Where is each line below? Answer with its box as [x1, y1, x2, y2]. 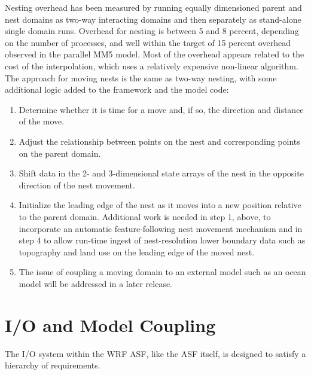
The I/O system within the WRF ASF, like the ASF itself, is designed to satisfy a [5, 347, 306, 359]
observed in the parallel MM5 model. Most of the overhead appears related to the [5, 48, 304, 60]
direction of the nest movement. [19, 178, 135, 191]
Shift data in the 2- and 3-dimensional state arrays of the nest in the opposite [19, 167, 304, 179]
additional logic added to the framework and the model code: [5, 83, 229, 96]
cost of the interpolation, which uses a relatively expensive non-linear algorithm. [5, 59, 298, 72]
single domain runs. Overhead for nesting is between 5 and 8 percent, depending [5, 25, 299, 37]
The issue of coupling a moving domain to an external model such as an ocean [19, 266, 306, 278]
